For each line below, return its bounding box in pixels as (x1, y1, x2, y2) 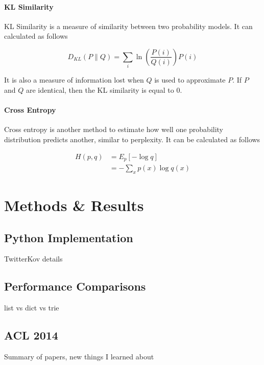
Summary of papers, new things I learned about (4, 351, 154, 361)
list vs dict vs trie (4, 302, 59, 313)
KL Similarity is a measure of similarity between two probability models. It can (4, 20, 253, 31)
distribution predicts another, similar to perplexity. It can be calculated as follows (4, 134, 260, 144)
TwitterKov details (4, 253, 63, 264)
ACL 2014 (4, 327, 58, 343)
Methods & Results (4, 194, 144, 215)
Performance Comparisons (4, 278, 146, 294)
